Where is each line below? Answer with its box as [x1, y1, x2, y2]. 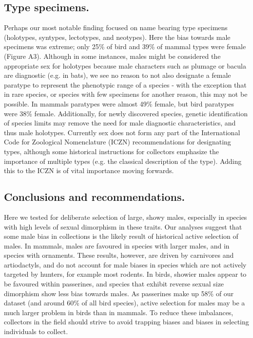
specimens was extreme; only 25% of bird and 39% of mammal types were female [4, 41, 246, 52]
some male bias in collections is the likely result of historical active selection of [4, 231, 238, 241]
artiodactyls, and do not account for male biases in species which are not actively [4, 259, 247, 269]
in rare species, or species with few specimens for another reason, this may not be [4, 89, 248, 99]
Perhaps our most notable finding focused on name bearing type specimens [4, 22, 228, 33]
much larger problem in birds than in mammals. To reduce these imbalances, [4, 307, 234, 317]
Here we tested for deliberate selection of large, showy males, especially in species [4, 212, 247, 222]
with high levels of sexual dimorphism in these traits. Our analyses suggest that [4, 221, 242, 231]
